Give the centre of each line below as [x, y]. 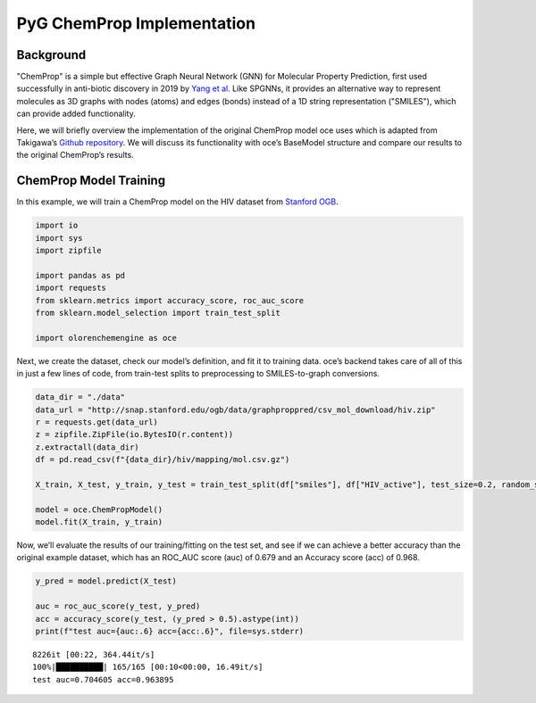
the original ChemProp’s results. [75, 155]
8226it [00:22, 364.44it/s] [94, 654]
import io [57, 226]
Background [51, 55]
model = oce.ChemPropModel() [99, 509]
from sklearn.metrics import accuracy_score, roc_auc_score [170, 300]
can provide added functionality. [76, 114]
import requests [71, 288]
